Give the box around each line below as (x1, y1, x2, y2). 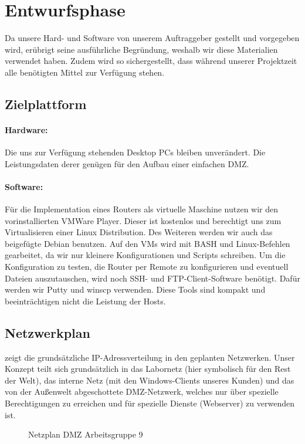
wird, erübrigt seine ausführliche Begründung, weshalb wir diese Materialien (5, 43, 278, 55)
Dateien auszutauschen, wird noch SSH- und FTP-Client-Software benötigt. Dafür (5, 272, 300, 284)
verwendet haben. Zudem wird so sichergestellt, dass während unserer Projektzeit (5, 55, 297, 67)
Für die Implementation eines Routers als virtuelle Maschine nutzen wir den (5, 203, 279, 215)
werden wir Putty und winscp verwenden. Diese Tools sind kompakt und (5, 283, 266, 296)
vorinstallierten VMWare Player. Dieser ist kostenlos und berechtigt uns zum (5, 214, 282, 226)
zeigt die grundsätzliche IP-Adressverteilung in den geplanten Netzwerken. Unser (5, 351, 295, 363)
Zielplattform (5, 94, 87, 113)
